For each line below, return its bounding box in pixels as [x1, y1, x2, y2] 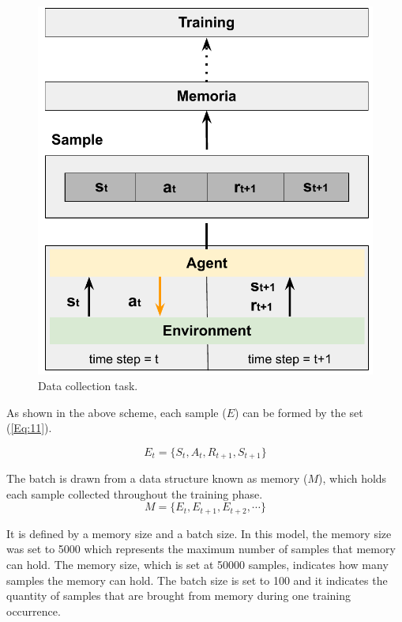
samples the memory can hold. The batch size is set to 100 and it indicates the [6, 571, 388, 588]
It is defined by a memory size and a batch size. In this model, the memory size [6, 525, 392, 541]
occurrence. [6, 602, 61, 619]
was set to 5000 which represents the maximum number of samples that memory [6, 540, 396, 557]
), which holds [318, 470, 387, 487]
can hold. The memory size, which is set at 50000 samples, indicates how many [6, 556, 389, 572]
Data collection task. [38, 377, 138, 393]
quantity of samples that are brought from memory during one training [6, 587, 351, 604]
